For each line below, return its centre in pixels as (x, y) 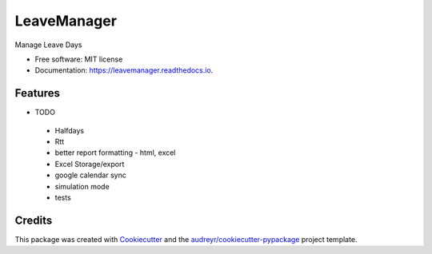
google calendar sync (91, 175)
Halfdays (69, 130)
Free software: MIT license (79, 59)
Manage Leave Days (48, 45)
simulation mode (82, 186)
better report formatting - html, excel (115, 153)
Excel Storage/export (90, 164)
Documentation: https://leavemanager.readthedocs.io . (124, 70)
